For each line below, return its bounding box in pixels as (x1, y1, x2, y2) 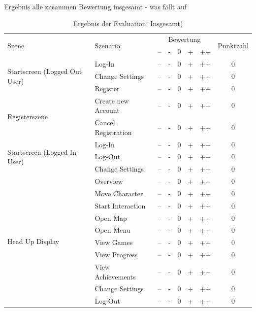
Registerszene (7, 111, 48, 121)
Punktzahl (218, 40, 249, 50)
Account (95, 105, 120, 115)
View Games (95, 237, 133, 247)
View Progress (95, 249, 138, 260)
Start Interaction (95, 200, 146, 210)
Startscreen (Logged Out (7, 66, 82, 76)
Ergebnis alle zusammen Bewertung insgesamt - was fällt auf (4, 1, 187, 11)
